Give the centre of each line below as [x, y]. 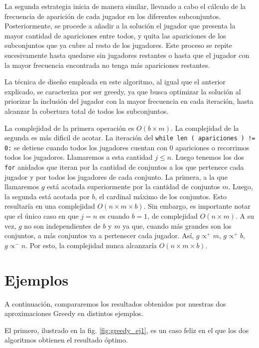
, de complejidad [173, 216]
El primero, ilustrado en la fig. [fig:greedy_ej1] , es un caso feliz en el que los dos [127, 330]
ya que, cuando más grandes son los [177, 225]
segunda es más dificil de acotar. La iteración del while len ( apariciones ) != [130, 138]
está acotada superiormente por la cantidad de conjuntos [133, 186]
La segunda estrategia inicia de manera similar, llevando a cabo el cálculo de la [125, 6]
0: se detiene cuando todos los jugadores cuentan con [86, 147]
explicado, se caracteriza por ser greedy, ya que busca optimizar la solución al [123, 91]
